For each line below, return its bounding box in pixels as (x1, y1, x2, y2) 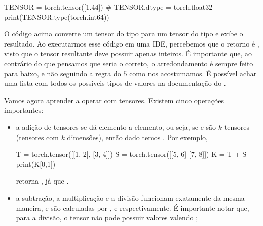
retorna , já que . (16, 175, 69, 186)
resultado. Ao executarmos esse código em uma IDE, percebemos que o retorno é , (4, 38, 259, 49)
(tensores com (16, 131, 59, 142)
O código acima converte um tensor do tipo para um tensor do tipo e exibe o (4, 28, 243, 39)
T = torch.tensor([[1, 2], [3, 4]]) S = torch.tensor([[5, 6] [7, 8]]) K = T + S (16, 149, 247, 159)
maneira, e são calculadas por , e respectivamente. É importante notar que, (16, 202, 249, 213)
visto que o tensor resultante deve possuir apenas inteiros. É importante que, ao (4, 48, 252, 59)
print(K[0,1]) (16, 158, 56, 169)
